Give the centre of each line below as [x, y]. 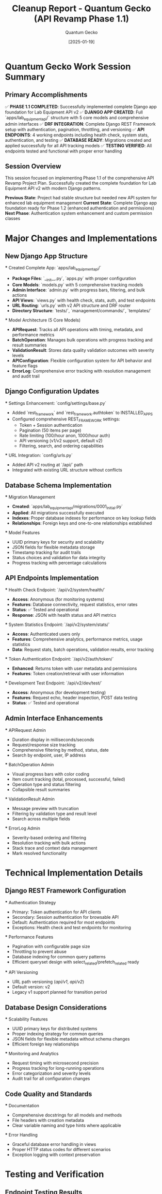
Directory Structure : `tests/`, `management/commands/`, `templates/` [82, 310]
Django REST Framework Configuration [65, 891]
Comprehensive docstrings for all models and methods [67, 1115]
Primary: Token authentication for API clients [57, 912]
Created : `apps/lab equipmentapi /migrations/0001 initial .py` [67, 507]
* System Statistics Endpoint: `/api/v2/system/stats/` [57, 625]
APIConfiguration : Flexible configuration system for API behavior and [82, 360]
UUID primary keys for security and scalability [58, 542]
